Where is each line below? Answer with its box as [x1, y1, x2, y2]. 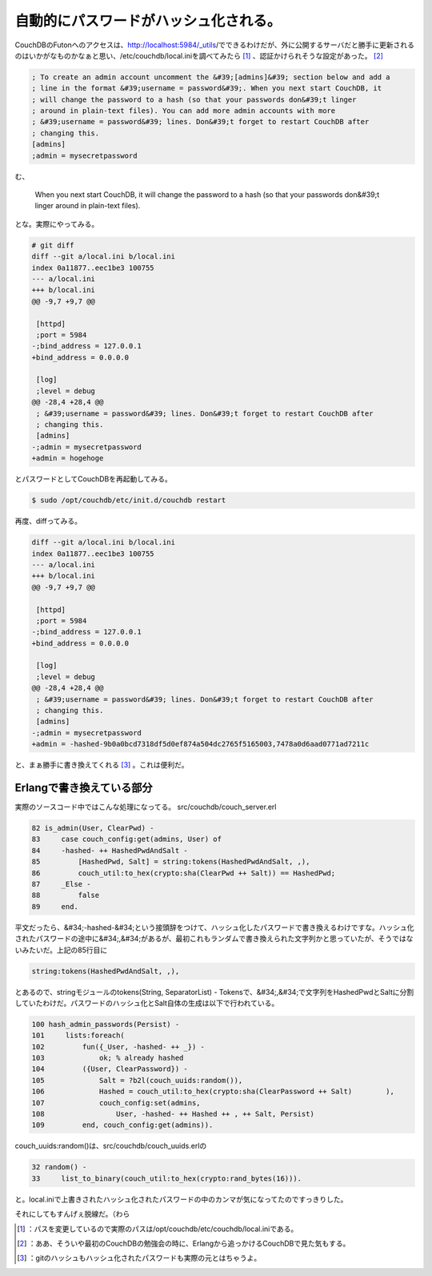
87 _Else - [31, 880, 91, 889]
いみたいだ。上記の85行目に [14, 945, 108, 955]
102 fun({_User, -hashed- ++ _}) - [31, 1042, 206, 1051]
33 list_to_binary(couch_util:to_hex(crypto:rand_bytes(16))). [31, 1173, 302, 1183]
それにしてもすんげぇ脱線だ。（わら [14, 1210, 130, 1219]
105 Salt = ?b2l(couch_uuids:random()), [31, 1076, 243, 1085]
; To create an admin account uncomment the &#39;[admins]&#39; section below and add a [31, 72, 391, 82]
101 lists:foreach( [31, 1031, 126, 1041]
